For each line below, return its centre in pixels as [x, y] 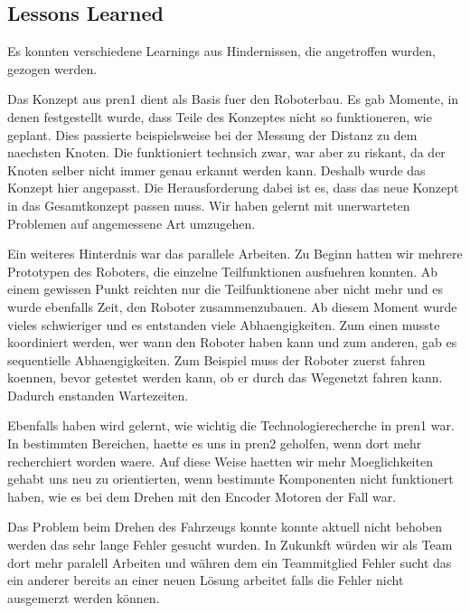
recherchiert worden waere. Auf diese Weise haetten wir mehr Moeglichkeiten [220, 461]
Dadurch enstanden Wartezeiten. [98, 395]
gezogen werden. [52, 68]
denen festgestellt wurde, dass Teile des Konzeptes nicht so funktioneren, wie [220, 116]
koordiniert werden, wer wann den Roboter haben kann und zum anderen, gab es [232, 342]
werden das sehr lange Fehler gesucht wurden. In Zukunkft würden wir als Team [230, 545]
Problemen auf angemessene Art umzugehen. [132, 223]
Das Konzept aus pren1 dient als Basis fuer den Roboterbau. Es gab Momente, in [233, 99]
